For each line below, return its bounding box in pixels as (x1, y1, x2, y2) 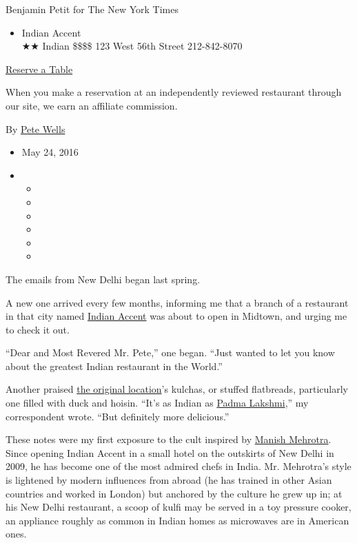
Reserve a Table (6, 61, 73, 76)
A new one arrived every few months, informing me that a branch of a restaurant (6, 295, 349, 309)
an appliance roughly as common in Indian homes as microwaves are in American (6, 513, 349, 527)
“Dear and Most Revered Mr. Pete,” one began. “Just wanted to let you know (6, 345, 335, 360)
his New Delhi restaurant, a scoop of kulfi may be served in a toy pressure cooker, (6, 500, 351, 514)
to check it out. (6, 322, 70, 336)
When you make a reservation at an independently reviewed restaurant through (6, 85, 342, 99)
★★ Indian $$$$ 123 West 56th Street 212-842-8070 (21, 39, 243, 53)
